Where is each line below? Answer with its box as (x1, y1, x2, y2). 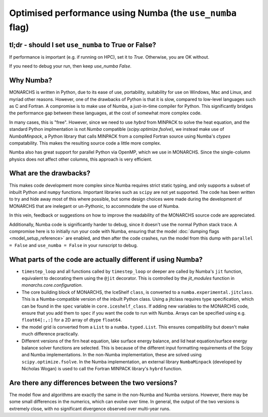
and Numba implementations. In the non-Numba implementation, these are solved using (21, 352, 202, 358)
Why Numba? (9, 76, 52, 84)
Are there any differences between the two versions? (9, 378, 178, 387)
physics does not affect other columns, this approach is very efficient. (9, 156, 152, 162)
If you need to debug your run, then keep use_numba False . (9, 63, 132, 69)
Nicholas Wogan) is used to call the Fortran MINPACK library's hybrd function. (21, 366, 182, 372)
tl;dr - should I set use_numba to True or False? (9, 40, 156, 49)
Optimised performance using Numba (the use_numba (9, 7, 237, 18)
